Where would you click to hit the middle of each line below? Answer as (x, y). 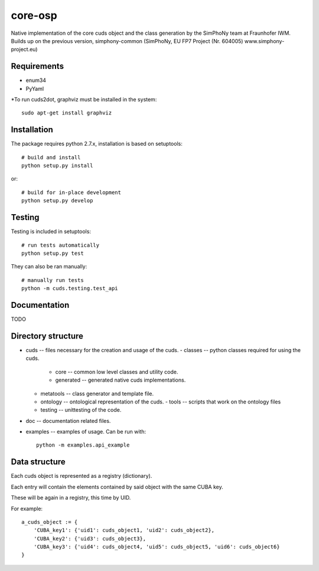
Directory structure (47, 336)
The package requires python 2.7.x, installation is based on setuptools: (97, 144)
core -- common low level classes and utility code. (117, 372)
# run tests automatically (61, 245)
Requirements (38, 66)
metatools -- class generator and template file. (97, 393)
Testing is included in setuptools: (51, 232)
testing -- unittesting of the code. (81, 410)
